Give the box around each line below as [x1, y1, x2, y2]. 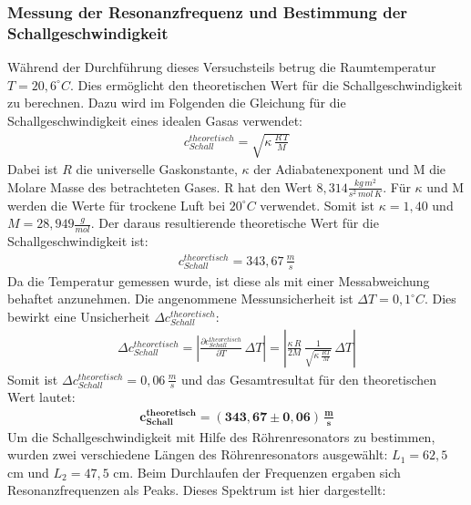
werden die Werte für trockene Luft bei [7, 195, 226, 214]
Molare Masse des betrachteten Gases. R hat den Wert [7, 177, 312, 196]
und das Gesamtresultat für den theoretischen [180, 369, 437, 388]
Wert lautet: [7, 387, 76, 407]
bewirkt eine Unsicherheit [7, 306, 150, 325]
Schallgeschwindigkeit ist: [7, 232, 148, 251]
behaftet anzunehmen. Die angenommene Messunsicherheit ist [7, 289, 353, 308]
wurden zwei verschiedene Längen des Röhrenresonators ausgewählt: [7, 445, 388, 464]
